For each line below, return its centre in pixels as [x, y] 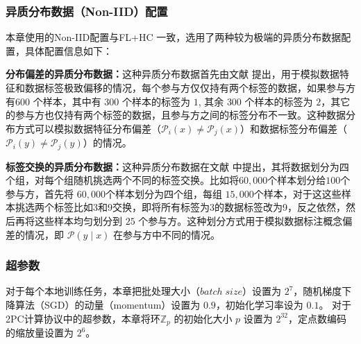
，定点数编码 [317, 318]
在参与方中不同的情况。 [167, 234]
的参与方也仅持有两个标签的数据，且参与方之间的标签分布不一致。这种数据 [176, 115]
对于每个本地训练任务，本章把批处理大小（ [103, 291]
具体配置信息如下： [68, 50]
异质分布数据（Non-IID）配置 [87, 11]
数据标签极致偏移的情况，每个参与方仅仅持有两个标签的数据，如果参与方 [190, 87]
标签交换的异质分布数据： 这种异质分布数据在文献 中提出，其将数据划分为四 [177, 166]
